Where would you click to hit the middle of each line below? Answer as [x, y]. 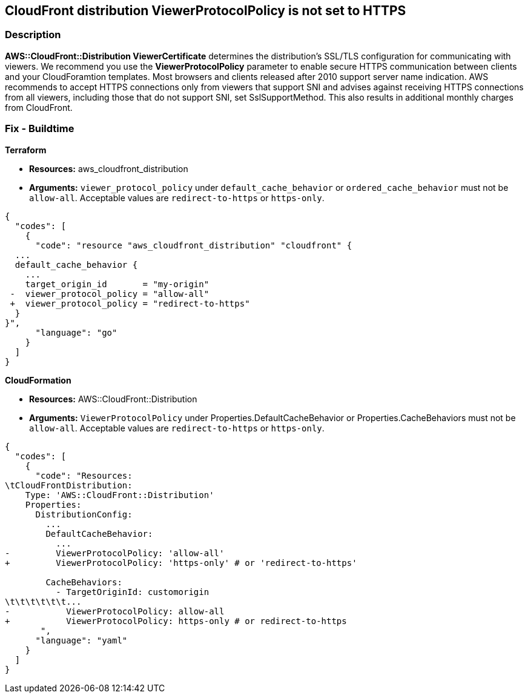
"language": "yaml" [81, 640]
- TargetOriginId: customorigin [133, 592]
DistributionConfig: [84, 514]
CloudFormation [38, 380]
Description [33, 35]
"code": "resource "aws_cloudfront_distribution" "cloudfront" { [194, 245]
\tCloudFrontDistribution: [69, 485]
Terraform [26, 150]
